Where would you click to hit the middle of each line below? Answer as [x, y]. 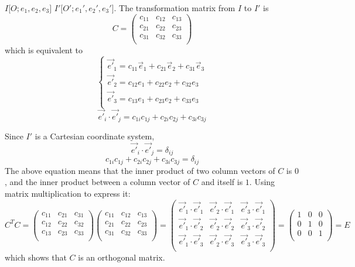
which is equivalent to [44, 50]
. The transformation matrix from [175, 8]
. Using [262, 182]
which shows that [36, 257]
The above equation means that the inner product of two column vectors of [140, 170]
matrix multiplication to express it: [68, 193]
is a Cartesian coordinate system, [95, 136]
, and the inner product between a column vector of [98, 182]
